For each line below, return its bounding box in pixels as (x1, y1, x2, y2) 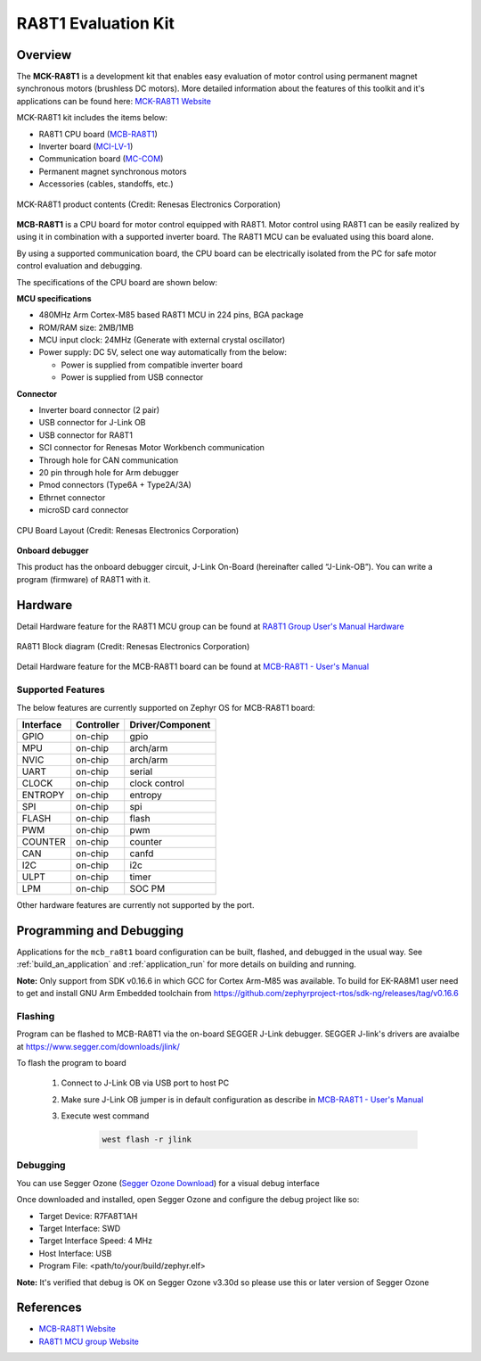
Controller (76, 718, 120, 730)
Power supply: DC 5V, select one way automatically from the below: (38, 347, 288, 358)
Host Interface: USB (38, 1248, 112, 1258)
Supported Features (16, 683, 106, 696)
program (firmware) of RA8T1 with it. (16, 573, 151, 584)
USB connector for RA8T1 (38, 429, 134, 441)
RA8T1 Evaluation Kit (16, 13, 175, 33)
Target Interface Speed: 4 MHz (38, 1235, 153, 1246)
